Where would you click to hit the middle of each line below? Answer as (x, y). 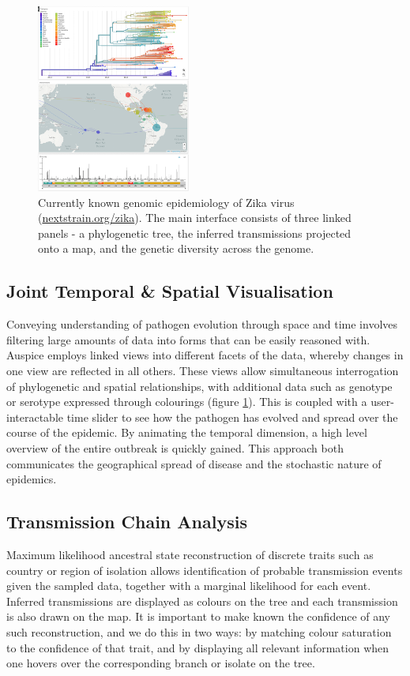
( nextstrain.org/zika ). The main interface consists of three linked (195, 218)
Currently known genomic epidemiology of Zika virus (166, 202)
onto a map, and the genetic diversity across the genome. (176, 248)
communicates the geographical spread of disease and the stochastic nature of (194, 463)
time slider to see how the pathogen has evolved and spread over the (232, 417)
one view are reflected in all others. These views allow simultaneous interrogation (203, 371)
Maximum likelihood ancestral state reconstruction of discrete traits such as (190, 555)
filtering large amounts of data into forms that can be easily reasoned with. (188, 339)
